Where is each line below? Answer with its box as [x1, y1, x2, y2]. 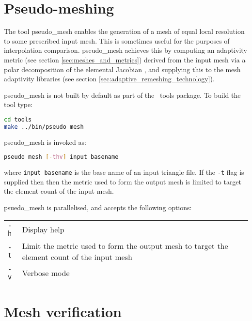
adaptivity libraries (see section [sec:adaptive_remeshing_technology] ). [4, 74, 215, 84]
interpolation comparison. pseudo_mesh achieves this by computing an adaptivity [4, 45, 247, 55]
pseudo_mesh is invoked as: [4, 137, 86, 147]
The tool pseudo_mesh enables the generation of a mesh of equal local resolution [4, 26, 245, 36]
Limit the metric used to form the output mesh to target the [22, 240, 228, 251]
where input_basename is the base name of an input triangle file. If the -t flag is [4, 167, 244, 177]
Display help [22, 224, 64, 235]
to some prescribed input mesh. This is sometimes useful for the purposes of [4, 35, 230, 46]
